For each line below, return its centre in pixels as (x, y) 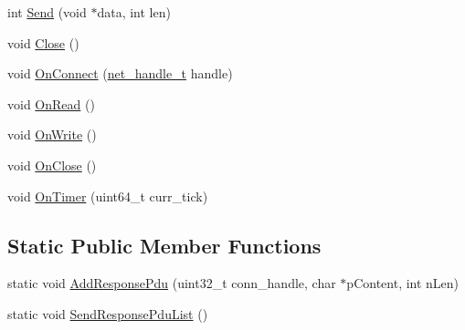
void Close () (43, 42)
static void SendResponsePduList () (108, 313)
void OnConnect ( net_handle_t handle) (120, 73)
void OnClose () (52, 165)
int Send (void (47, 12)
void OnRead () (51, 103)
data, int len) (134, 12)
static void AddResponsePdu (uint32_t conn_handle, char (172, 283)
